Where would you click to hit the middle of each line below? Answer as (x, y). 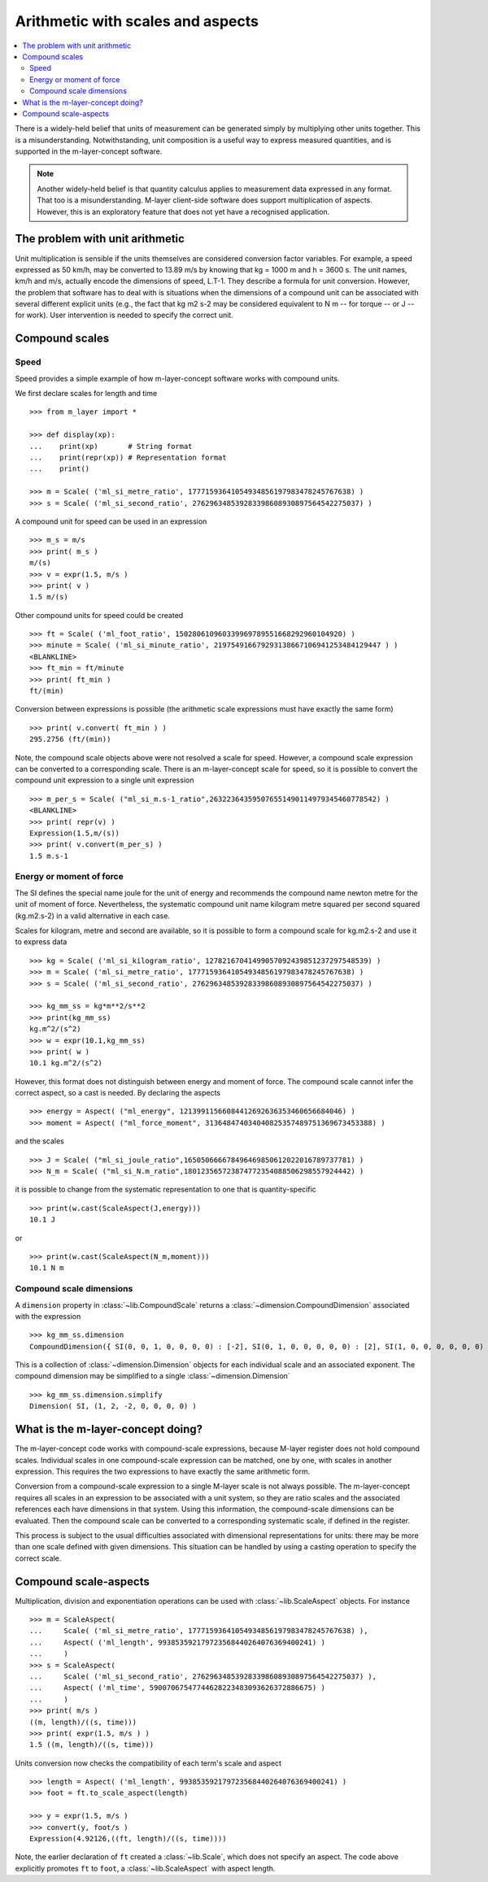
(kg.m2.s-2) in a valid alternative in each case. (93, 916)
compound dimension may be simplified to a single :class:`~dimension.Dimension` (152, 1376)
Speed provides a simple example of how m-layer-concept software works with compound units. (177, 378)
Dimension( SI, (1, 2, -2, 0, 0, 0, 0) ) (113, 1406)
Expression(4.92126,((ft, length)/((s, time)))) (128, 1839)
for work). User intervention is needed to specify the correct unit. (124, 315)
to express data (41, 942)
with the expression (48, 1316)
